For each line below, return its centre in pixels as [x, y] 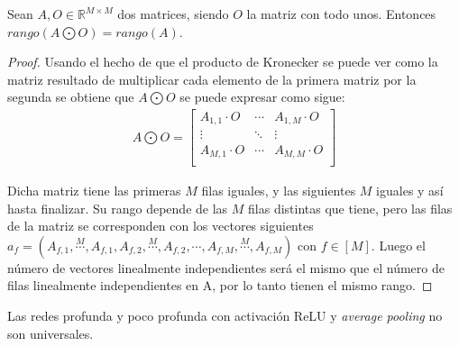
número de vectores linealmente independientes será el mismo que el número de [226, 267]
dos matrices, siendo [173, 14]
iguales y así [410, 191]
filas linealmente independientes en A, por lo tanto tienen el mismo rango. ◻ [220, 285]
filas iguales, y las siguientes [279, 191]
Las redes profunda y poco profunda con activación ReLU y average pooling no [225, 315]
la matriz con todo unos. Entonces [341, 14]
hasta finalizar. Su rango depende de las [118, 208]
